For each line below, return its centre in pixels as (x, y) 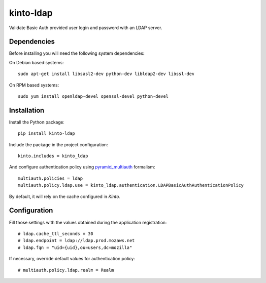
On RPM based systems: (34, 85)
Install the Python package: (37, 122)
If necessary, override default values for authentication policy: (72, 259)
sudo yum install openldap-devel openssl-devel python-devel (93, 97)
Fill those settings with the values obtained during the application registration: (88, 222)
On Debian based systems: (36, 62)
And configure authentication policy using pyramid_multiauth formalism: (82, 167)
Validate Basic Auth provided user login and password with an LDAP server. (86, 28)
